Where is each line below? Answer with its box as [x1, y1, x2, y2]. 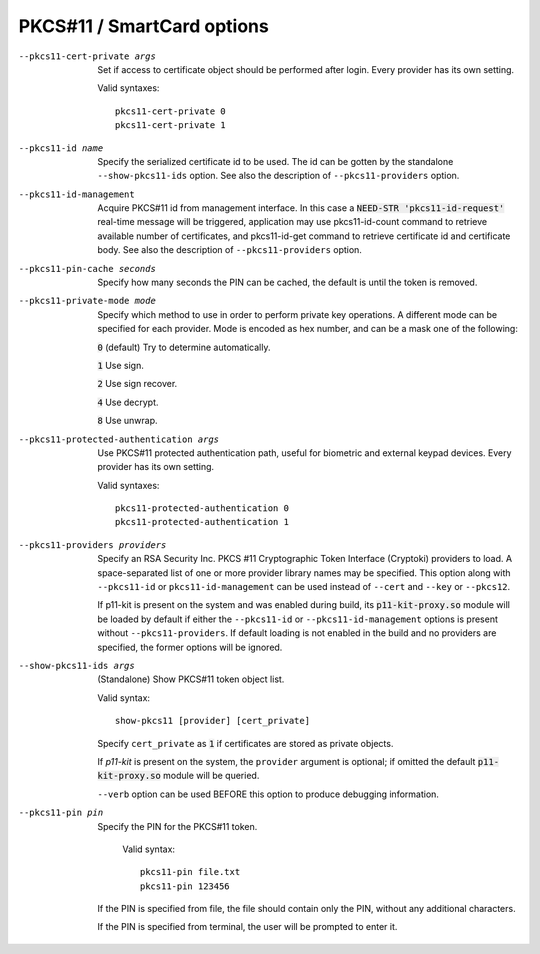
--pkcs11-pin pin [18, 807, 104, 819]
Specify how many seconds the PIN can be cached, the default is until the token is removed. [97, 276, 478, 289]
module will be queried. [163, 770, 260, 782]
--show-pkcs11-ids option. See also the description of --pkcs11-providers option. [97, 170, 460, 182]
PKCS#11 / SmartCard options [18, 15, 269, 37]
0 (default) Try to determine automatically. [97, 341, 271, 353]
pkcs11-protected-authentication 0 [115, 503, 290, 514]
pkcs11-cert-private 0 [115, 105, 227, 117]
